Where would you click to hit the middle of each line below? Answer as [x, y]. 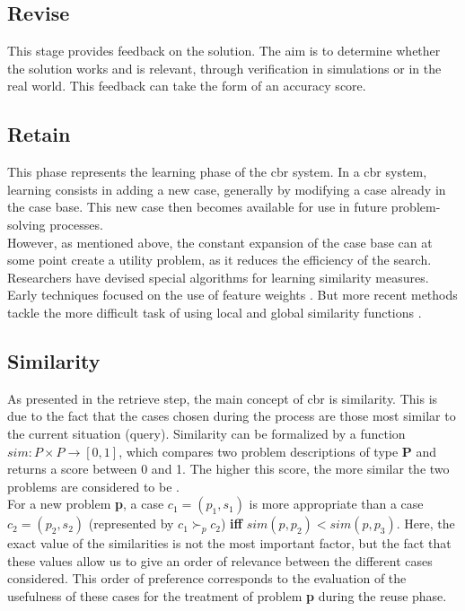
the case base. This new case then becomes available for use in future [197, 207]
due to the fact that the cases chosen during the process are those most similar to [232, 416]
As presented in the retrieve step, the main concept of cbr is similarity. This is [223, 398]
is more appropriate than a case [336, 504]
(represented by [131, 524]
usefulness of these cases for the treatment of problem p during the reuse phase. [227, 596]
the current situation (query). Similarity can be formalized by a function [206, 433]
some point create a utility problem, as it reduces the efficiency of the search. [219, 260]
